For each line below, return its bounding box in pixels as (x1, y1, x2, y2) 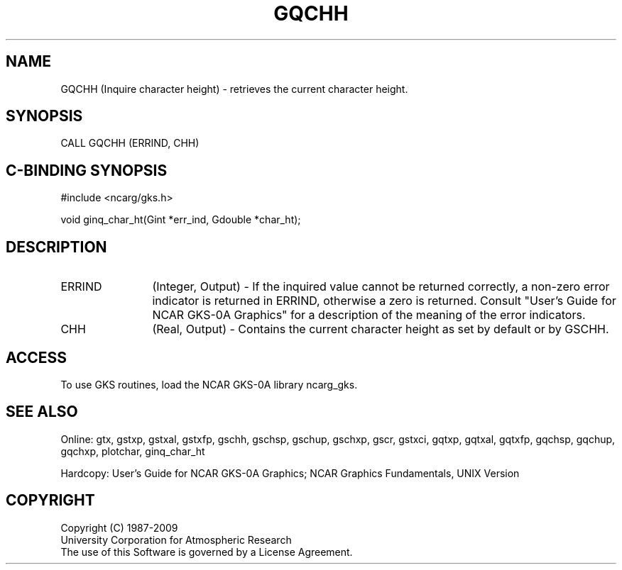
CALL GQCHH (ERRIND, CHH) (60, 137, 200, 150)
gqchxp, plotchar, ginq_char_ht (60, 445, 205, 457)
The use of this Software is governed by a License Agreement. (60, 545, 353, 558)
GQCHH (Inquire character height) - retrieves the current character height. (60, 82, 408, 95)
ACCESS (6, 348, 67, 367)
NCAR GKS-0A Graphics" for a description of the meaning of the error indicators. (152, 308, 586, 323)
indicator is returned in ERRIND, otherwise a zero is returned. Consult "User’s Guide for (152, 294, 616, 308)
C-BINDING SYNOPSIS (6, 161, 168, 179)
